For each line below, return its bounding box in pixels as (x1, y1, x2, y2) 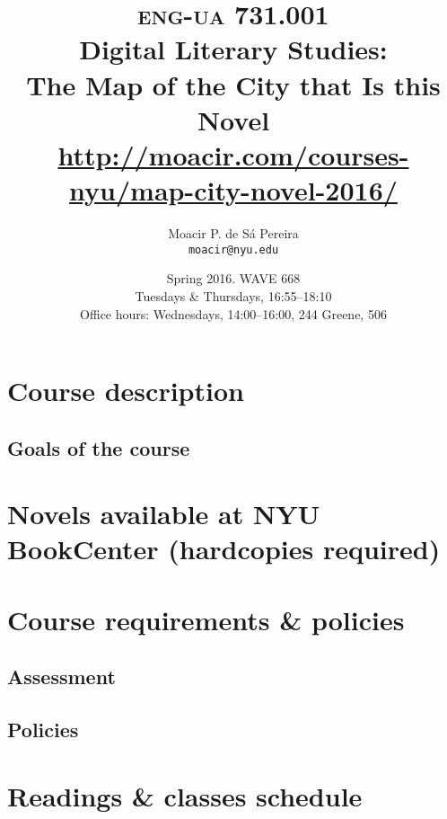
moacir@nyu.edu (188, 243, 279, 256)
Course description (7, 372, 244, 409)
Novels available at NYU (7, 495, 320, 532)
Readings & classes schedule (7, 777, 363, 814)
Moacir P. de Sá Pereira (168, 224, 299, 243)
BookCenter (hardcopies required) (7, 530, 441, 567)
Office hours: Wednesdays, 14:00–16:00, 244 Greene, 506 (80, 304, 387, 323)
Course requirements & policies (7, 601, 405, 637)
